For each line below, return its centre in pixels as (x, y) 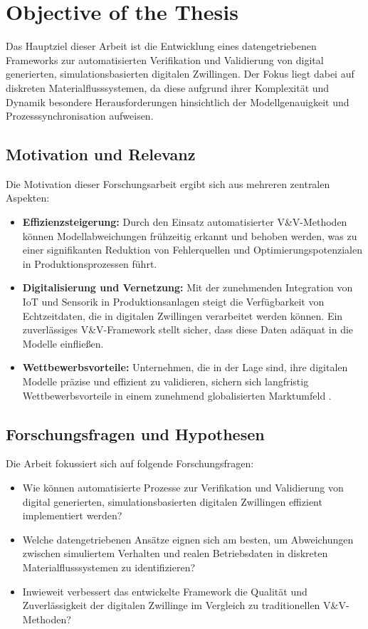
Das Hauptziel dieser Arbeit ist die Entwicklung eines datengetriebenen (161, 46)
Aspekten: (28, 198)
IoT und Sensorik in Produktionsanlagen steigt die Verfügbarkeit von (173, 302)
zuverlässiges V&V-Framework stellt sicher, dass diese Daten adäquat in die (188, 329)
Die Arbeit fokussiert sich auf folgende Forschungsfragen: (130, 463)
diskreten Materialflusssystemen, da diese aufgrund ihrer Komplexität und (168, 87)
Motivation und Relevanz (101, 154)
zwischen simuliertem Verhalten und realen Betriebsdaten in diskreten (175, 553)
